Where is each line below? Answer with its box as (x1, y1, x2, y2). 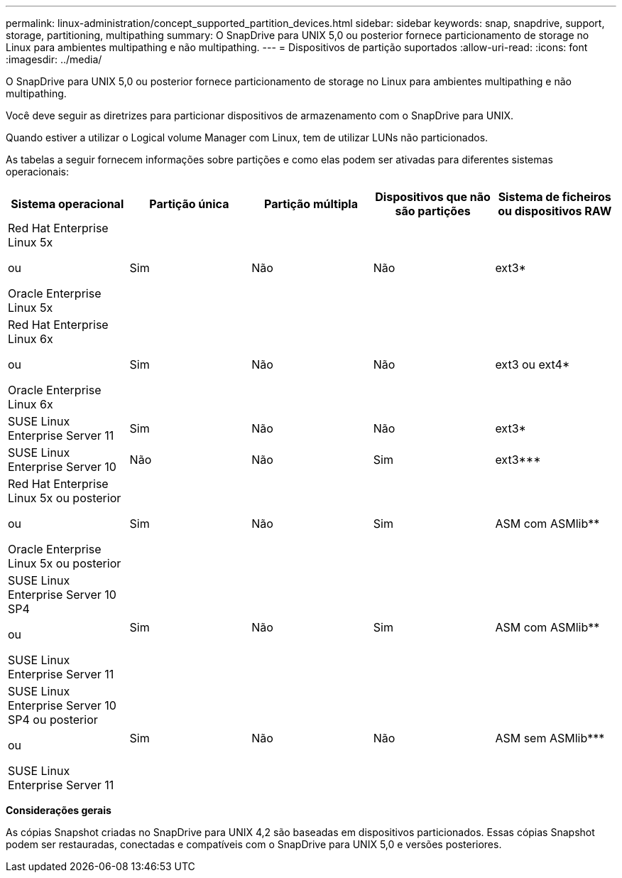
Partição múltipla (263, 197, 358, 211)
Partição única (149, 197, 229, 211)
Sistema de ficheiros (498, 190, 611, 204)
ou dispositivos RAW (498, 204, 612, 218)
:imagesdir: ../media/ (6, 53, 102, 65)
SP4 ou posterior (8, 712, 98, 727)
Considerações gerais (6, 804, 111, 816)
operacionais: (6, 166, 69, 178)
